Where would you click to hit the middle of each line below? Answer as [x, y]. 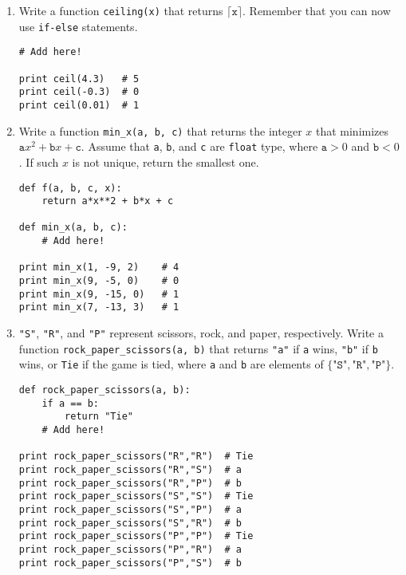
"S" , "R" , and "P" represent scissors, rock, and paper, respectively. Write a [201, 333]
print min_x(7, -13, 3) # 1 [99, 307]
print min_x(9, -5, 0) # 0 [99, 281]
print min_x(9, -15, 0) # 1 [99, 294]
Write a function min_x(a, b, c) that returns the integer [160, 130]
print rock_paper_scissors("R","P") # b [130, 483]
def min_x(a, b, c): [73, 228]
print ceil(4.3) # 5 [79, 79]
